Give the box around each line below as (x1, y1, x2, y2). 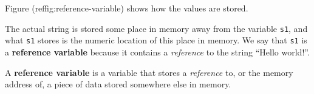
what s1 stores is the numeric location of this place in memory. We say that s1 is (5, 34, 307, 46)
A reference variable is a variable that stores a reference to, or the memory (5, 66, 293, 78)
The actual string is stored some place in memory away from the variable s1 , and (5, 22, 308, 34)
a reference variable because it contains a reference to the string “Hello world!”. (5, 45, 310, 58)
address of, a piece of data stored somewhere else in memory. (5, 78, 231, 90)
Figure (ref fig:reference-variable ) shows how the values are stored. (5, 2, 248, 14)
